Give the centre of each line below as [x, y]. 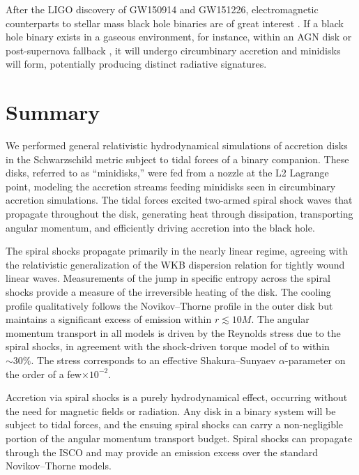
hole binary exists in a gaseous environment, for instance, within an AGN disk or [179, 37]
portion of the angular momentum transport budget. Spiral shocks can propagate [179, 438]
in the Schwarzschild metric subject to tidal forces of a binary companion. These [177, 159]
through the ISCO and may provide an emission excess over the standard [162, 452]
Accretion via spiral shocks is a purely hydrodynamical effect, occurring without [177, 397]
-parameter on [315, 360]
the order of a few [44, 374]
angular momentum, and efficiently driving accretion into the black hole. [160, 227]
